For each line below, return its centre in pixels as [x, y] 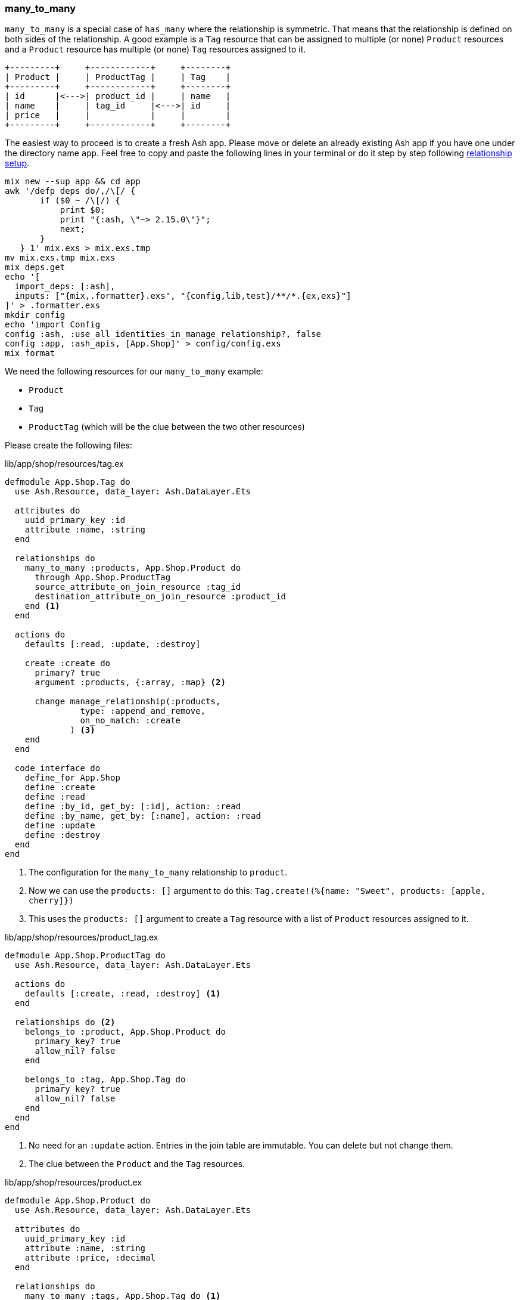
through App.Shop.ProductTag [103, 578]
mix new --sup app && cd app [73, 182]
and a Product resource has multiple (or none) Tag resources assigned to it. [155, 49]
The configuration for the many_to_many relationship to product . [158, 872]
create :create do [68, 663]
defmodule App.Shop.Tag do [68, 482]
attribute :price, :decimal [90, 1258]
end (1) [42, 606]
